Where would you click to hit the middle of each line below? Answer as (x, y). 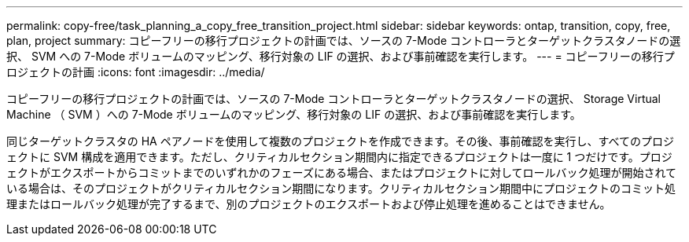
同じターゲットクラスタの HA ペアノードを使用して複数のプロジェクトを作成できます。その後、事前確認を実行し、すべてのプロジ (341, 141)
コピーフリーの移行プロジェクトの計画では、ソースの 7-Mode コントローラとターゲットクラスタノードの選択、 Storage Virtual (333, 99)
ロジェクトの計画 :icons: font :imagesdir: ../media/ (136, 72)
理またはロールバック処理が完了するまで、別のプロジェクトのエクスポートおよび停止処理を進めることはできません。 (309, 204)
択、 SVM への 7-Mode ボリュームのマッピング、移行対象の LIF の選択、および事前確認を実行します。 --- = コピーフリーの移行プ (341, 56)
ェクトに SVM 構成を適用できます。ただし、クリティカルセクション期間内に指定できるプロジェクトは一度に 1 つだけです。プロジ (339, 157)
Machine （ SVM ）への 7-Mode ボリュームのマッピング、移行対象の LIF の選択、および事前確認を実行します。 (294, 114)
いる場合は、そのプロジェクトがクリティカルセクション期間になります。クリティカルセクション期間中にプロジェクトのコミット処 (341, 188)
